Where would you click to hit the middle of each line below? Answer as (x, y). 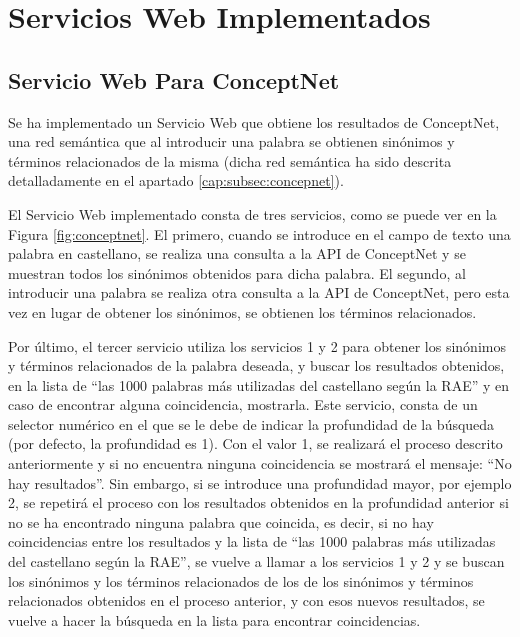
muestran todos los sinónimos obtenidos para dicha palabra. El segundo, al (237, 272)
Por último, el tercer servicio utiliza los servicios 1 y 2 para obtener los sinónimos (257, 345)
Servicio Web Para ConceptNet (174, 79)
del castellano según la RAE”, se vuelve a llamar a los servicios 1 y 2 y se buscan (256, 561)
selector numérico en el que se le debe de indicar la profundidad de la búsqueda (251, 423)
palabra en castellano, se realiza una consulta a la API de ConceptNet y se (237, 253)
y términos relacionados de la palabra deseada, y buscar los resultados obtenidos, (256, 365)
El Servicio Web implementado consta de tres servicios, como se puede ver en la (252, 213)
